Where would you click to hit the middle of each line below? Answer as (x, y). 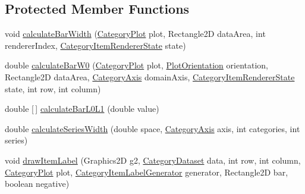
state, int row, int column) (53, 88)
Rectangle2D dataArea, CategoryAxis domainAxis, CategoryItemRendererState (150, 76)
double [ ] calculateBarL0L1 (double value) (82, 109)
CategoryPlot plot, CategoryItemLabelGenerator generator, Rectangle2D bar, (147, 172)
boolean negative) (37, 184)
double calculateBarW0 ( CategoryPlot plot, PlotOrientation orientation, (137, 65)
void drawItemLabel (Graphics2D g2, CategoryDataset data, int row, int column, (153, 160)
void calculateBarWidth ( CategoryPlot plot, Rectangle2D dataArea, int (135, 34)
